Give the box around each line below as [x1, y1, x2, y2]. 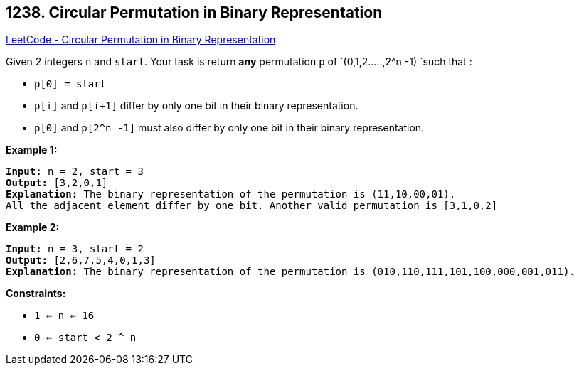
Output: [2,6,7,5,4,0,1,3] [6, 254, 156, 267]
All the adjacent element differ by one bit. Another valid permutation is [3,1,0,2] [6, 200, 498, 212]
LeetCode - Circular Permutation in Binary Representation [6, 33, 276, 46]
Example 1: [6, 144, 58, 156]
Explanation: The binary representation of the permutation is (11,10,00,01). [6, 188, 456, 200]
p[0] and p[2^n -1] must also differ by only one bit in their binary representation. [34, 122, 425, 134]
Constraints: [6, 287, 66, 300]
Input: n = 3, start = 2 [6, 243, 144, 255]
